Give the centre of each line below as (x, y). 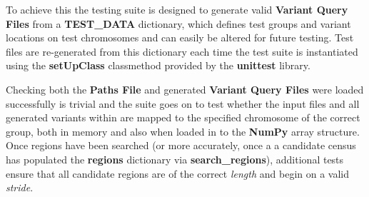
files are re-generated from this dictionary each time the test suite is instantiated (182, 51)
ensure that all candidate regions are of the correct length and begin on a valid (177, 173)
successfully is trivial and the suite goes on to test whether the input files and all (183, 103)
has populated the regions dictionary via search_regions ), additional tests (175, 159)
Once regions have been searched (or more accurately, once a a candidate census (181, 145)
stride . (20, 187)
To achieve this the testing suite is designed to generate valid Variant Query (177, 9)
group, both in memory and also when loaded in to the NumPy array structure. (183, 131)
